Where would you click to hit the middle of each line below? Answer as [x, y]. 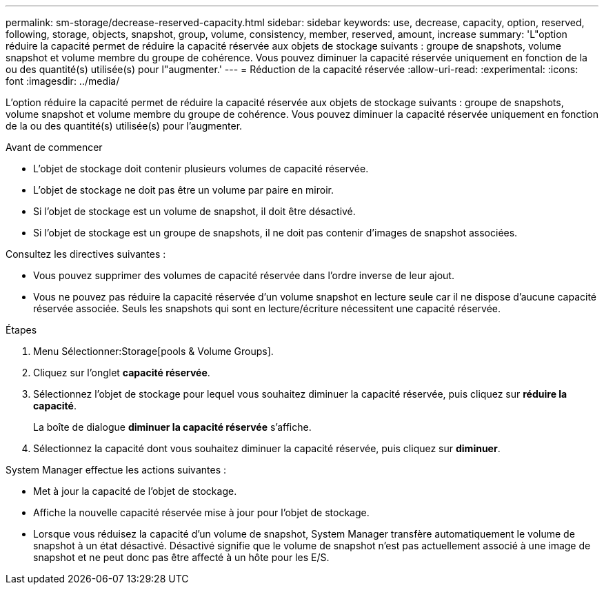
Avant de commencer [54, 147]
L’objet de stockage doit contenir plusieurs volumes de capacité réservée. [201, 169]
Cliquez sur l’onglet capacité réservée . [122, 373]
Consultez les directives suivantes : [86, 254]
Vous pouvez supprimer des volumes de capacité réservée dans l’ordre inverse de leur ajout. [244, 275]
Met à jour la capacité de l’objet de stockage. [135, 491]
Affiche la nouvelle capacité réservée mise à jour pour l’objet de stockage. [201, 512]
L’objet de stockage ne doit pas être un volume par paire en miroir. [183, 190]
